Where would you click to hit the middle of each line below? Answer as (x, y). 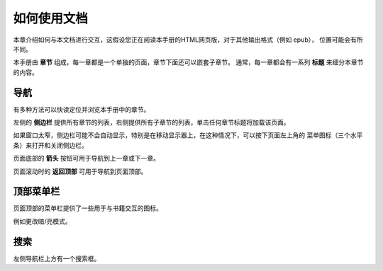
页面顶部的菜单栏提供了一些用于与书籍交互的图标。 (88, 208)
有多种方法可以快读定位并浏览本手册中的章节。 (82, 109)
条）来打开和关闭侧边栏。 (50, 145)
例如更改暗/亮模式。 (43, 221)
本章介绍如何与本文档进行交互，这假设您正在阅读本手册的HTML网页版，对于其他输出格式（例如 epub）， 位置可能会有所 (188, 40)
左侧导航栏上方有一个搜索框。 (57, 258)
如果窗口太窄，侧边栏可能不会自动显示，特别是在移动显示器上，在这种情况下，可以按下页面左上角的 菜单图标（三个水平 (188, 135)
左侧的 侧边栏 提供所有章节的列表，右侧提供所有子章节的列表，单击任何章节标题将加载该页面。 (151, 122)
